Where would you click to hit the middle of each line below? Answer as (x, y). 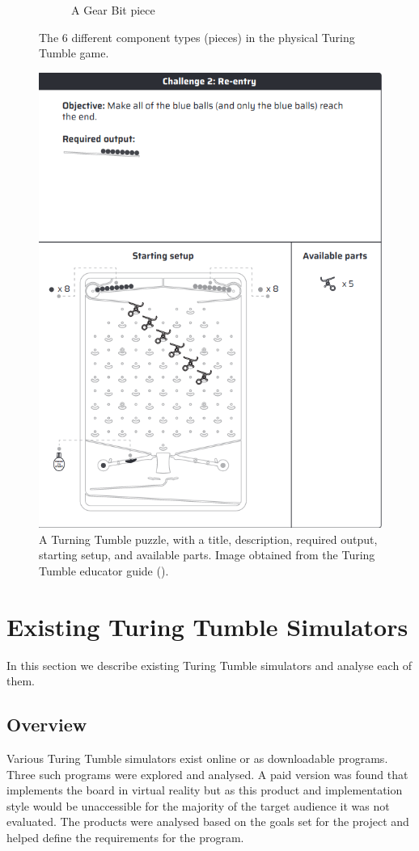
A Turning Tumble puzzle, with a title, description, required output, (208, 539)
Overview (47, 725)
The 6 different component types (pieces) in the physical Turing (197, 37)
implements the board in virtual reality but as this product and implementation (205, 790)
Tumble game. (74, 53)
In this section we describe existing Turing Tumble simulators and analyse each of (209, 665)
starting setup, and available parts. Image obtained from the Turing (207, 555)
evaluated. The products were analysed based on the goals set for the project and (208, 822)
